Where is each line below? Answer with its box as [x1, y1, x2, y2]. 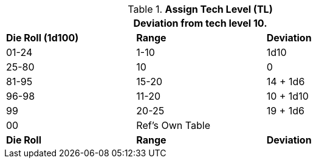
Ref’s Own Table [136, 119, 210, 131]
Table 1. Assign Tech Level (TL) [128, 3, 273, 15]
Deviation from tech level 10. [133, 17, 267, 29]
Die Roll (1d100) [6, 32, 79, 44]
